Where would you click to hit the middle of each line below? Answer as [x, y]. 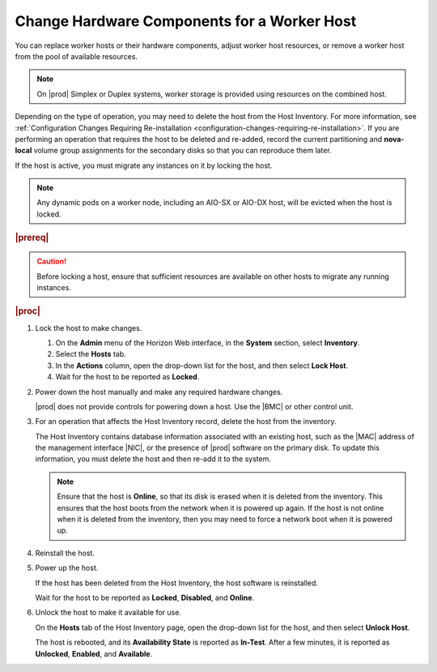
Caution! [52, 261]
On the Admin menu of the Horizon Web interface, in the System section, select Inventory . [208, 342]
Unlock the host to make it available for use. [108, 613]
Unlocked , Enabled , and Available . [94, 653]
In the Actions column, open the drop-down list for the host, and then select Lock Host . [202, 366]
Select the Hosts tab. [91, 354]
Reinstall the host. [65, 553]
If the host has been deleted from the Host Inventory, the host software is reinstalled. [177, 583]
